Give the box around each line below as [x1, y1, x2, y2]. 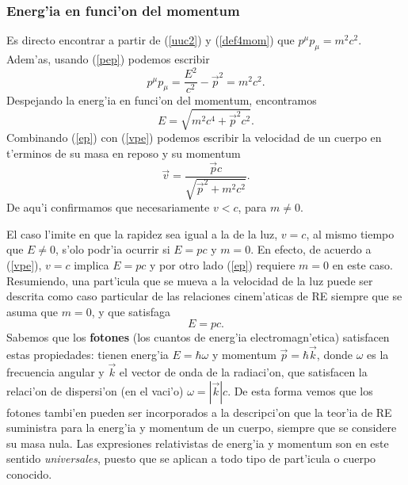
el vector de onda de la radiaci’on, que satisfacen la [119, 363, 368, 380]
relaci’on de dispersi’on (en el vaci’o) [6, 382, 184, 399]
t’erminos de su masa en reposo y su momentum [6, 144, 241, 161]
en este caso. [332, 256, 393, 273]
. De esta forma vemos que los [227, 382, 373, 399]
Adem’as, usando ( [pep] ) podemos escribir [6, 51, 210, 67]
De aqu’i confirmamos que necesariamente [6, 199, 210, 216]
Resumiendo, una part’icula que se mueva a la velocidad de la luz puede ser [6, 272, 373, 288]
